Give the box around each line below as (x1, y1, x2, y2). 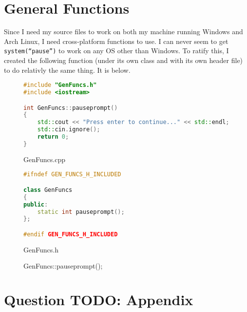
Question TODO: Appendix (4, 290, 193, 310)
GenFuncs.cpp (23, 154, 65, 164)
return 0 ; (37, 133, 69, 141)
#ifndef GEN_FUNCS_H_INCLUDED (23, 171, 121, 178)
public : (23, 201, 48, 208)
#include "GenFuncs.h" (23, 82, 97, 89)
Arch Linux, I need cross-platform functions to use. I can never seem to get (4, 36, 228, 46)
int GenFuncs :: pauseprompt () (23, 104, 118, 111)
